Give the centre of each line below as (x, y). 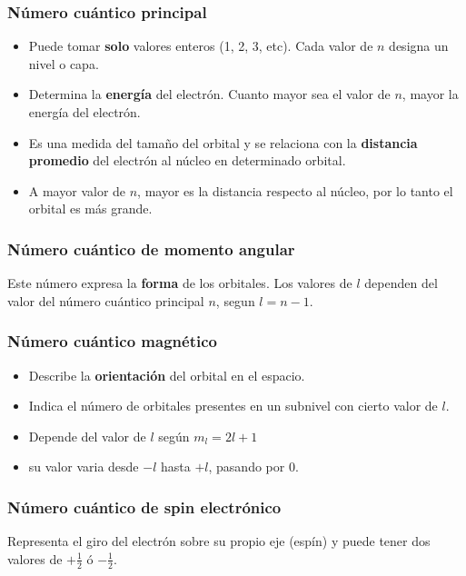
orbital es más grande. (90, 209)
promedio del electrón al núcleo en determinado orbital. (187, 160)
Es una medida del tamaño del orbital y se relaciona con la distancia (223, 142)
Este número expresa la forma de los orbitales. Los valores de (180, 283)
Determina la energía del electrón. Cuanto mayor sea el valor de (209, 94)
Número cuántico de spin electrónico (144, 506)
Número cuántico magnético (112, 341)
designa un (419, 46)
